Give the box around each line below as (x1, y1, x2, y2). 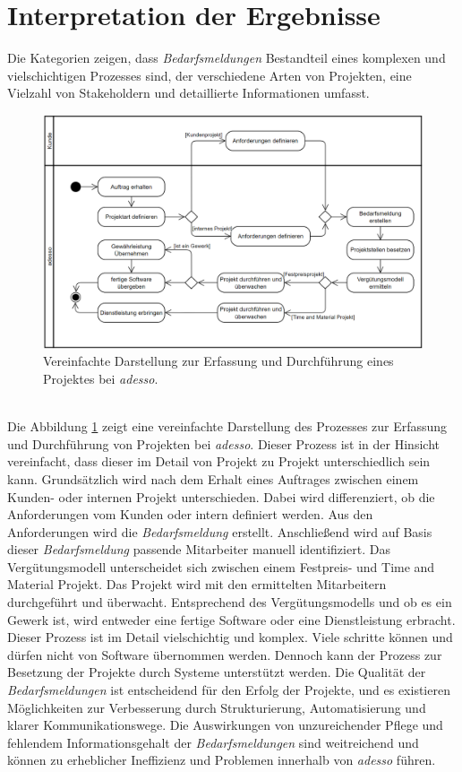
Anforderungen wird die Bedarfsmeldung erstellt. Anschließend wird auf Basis (7, 522, 432, 541)
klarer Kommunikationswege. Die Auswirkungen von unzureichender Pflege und (7, 716, 443, 734)
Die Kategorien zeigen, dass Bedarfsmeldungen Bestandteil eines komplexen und (7, 48, 446, 67)
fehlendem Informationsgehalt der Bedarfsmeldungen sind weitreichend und (7, 733, 419, 751)
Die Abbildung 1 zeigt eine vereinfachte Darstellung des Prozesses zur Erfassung (7, 417, 448, 436)
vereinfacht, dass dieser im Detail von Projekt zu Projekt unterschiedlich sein (7, 452, 431, 471)
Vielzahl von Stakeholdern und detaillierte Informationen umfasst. (7, 83, 370, 102)
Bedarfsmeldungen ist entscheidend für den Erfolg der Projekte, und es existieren (7, 681, 450, 699)
